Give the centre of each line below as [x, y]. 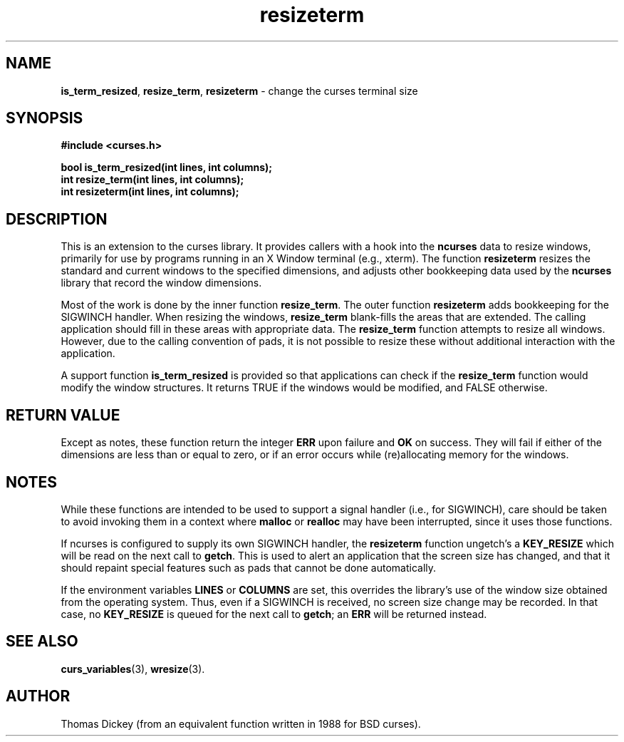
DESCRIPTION [57, 219]
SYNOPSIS [45, 118]
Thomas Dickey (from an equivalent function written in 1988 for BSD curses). [241, 723]
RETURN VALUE [63, 415]
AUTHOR [38, 696]
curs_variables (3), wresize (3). [133, 669]
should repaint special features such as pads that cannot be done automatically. [249, 567]
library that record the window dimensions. [161, 283]
